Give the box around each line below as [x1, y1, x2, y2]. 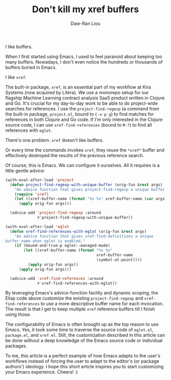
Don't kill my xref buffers [32, 4, 139, 15]
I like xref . [5, 74, 27, 80]
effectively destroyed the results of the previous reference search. [5, 152, 144, 158]
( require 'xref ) [14, 192, 49, 197]
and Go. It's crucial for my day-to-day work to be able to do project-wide [5, 100, 158, 106]
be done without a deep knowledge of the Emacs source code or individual [5, 337, 163, 344]
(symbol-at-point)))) [96, 257, 142, 262]
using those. [5, 311, 32, 317]
